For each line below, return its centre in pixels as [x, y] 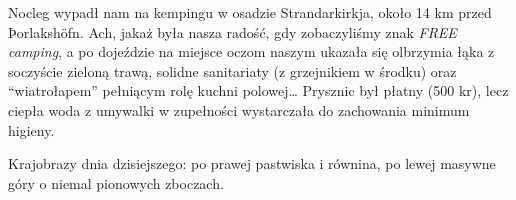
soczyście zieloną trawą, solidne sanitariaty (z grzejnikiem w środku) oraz [232, 70]
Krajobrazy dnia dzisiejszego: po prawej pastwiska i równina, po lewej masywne [252, 163]
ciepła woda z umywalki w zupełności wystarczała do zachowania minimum [239, 109]
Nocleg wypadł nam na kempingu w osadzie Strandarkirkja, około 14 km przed [250, 12]
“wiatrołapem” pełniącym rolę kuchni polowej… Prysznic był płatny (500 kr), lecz [258, 90]
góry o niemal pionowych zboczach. [116, 182]
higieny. [31, 129]
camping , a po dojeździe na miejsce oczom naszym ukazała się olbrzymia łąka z [251, 51]
